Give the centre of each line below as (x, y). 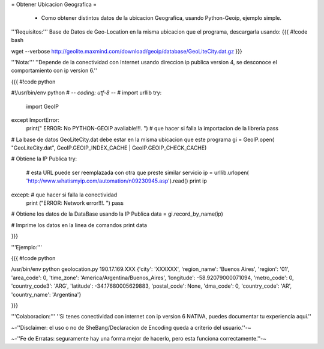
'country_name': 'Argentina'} (46, 294)
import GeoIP (43, 106)
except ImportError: (35, 120)
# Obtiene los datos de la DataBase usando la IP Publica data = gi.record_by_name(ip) (117, 214)
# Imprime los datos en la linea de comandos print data (79, 225)
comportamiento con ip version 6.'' (54, 71)
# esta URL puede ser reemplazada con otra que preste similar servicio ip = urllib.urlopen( (137, 172)
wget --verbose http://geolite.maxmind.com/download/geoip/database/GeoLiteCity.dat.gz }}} (127, 51)
